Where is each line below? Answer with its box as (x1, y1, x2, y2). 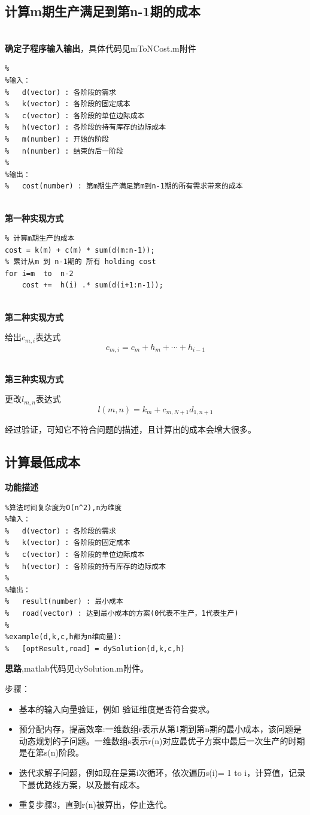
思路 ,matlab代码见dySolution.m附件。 (5, 662, 148, 675)
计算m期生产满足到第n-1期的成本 (5, 2, 200, 20)
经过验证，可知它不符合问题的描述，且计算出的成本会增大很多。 (5, 423, 256, 436)
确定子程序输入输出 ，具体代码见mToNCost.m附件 (5, 41, 196, 54)
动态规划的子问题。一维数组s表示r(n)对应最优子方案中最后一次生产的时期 (19, 734, 305, 747)
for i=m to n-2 (5, 269, 74, 278)
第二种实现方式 (5, 310, 63, 323)
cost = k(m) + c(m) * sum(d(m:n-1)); (5, 245, 155, 254)
